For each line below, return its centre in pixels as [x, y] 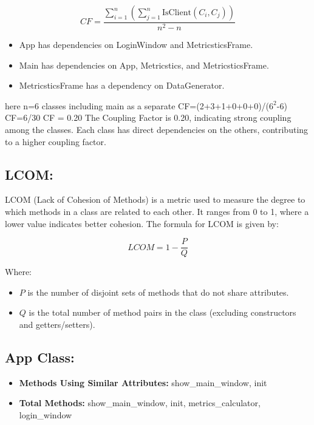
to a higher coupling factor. [56, 141]
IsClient [177, 13]
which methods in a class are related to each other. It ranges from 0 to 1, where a [157, 211]
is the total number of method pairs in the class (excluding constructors [162, 312]
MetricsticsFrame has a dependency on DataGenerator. [122, 85]
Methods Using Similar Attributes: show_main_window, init [143, 382]
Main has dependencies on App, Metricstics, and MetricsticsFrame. [144, 65]
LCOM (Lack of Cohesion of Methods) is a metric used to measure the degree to [155, 199]
